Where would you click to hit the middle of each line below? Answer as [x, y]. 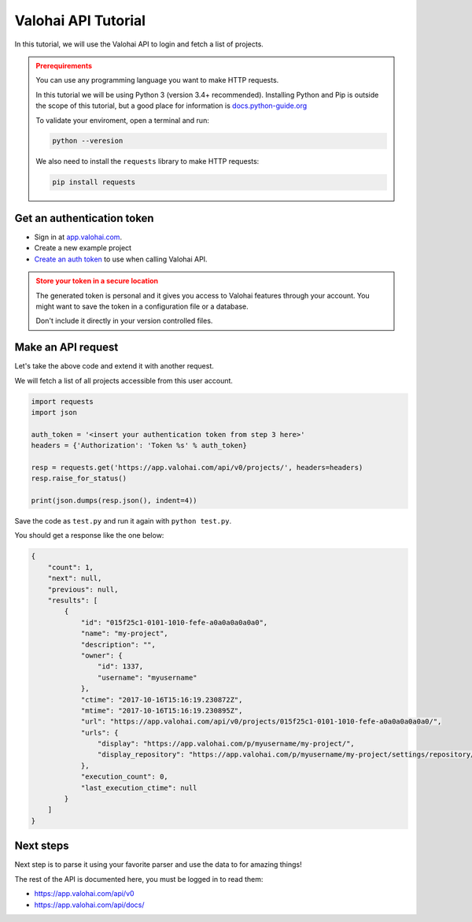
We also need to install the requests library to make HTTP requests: [147, 161]
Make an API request [66, 348]
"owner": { [102, 655]
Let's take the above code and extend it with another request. [114, 366]
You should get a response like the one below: [89, 535]
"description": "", [118, 644]
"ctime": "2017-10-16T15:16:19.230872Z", [162, 700]
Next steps [42, 846]
